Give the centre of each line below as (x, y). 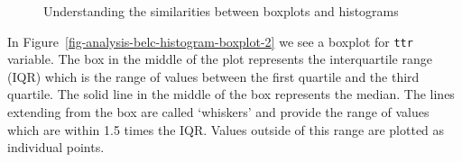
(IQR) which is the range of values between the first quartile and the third (213, 76)
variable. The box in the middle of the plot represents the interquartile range (220, 59)
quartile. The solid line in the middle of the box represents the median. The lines (231, 94)
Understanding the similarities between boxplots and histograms (221, 11)
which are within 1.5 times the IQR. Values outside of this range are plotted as (226, 129)
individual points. (56, 147)
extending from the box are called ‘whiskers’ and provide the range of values (218, 112)
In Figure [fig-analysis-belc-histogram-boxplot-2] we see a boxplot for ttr (210, 41)
